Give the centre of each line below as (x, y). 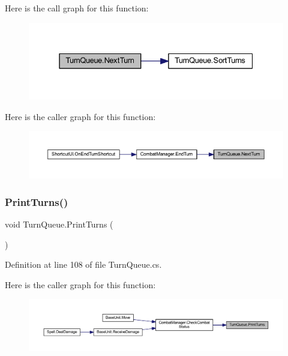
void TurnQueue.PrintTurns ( (59, 224)
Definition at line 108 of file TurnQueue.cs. (83, 264)
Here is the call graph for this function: (77, 8)
